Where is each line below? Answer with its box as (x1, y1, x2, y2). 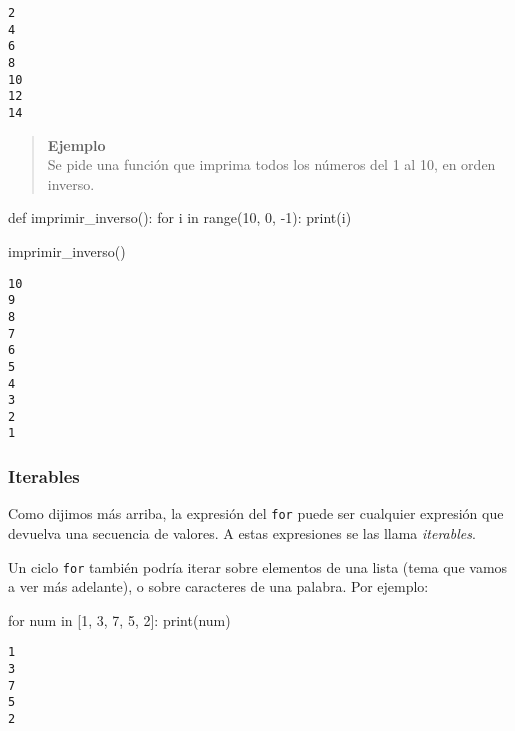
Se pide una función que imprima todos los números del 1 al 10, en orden (47, 154, 496, 175)
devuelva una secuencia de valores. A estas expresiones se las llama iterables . (8, 523, 476, 543)
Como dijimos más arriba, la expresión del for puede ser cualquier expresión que (8, 503, 504, 524)
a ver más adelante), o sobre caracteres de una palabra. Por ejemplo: (8, 576, 429, 597)
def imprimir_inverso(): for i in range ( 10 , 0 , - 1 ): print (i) (8, 207, 352, 228)
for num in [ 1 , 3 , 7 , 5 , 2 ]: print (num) (8, 609, 231, 630)
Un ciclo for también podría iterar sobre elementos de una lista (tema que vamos (8, 556, 508, 577)
